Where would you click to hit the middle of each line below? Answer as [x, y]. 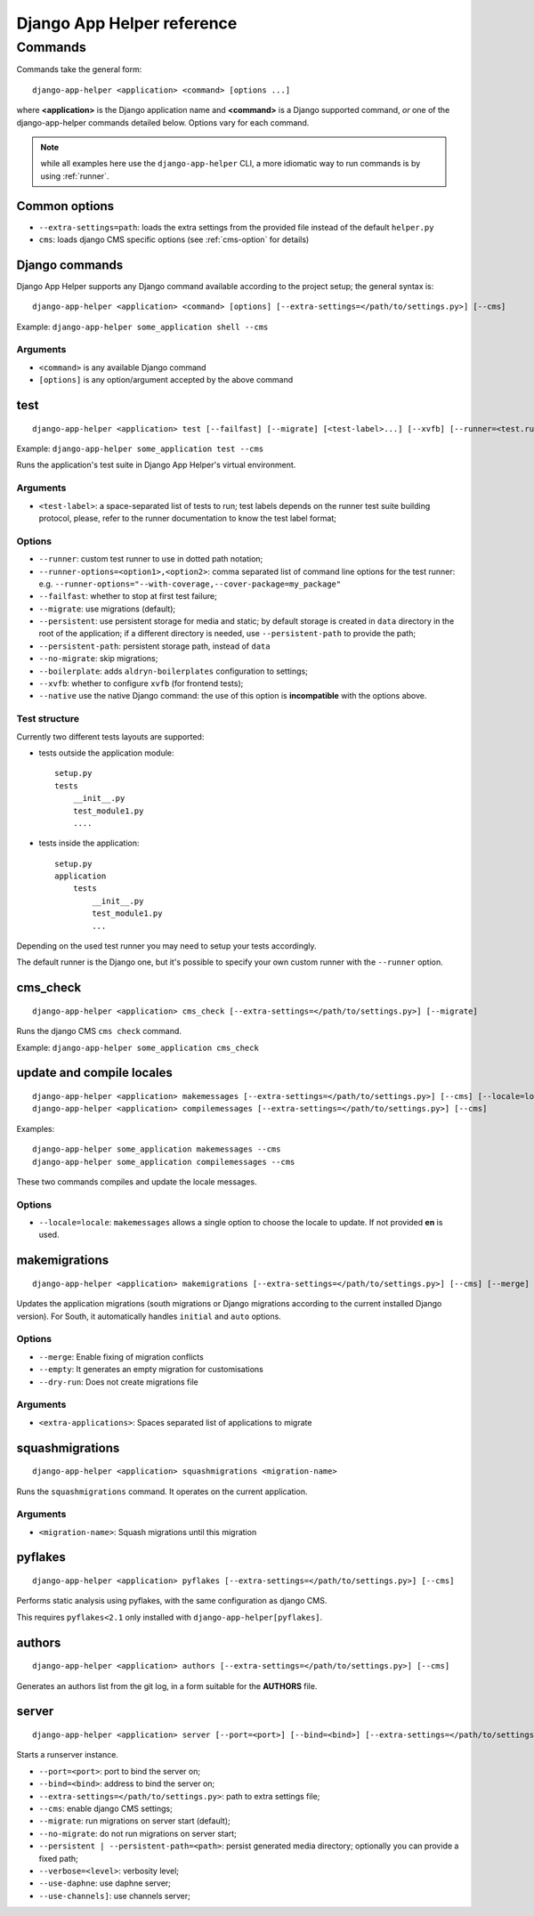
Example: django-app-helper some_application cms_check [138, 1047]
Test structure [48, 719]
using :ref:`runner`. [75, 176]
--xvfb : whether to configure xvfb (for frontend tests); [141, 683]
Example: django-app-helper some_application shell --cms [142, 327]
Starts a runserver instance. [68, 1755]
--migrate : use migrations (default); [107, 609]
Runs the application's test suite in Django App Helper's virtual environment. [156, 465]
